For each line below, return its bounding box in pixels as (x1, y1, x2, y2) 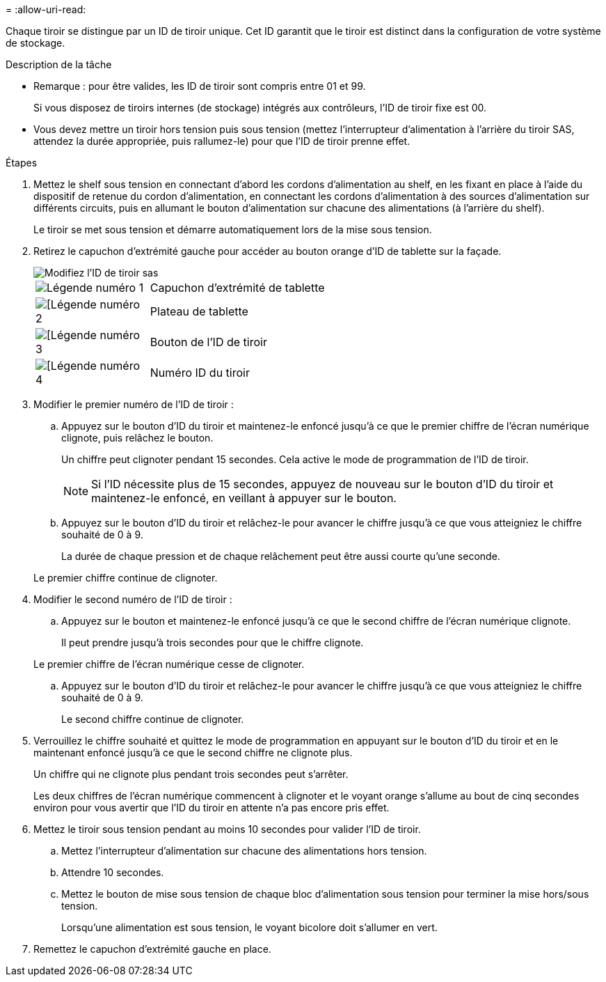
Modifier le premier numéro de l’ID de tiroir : (33, 398, 234, 410)
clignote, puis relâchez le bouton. (61, 432, 214, 444)
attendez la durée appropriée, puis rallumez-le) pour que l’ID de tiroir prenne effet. (33, 135, 410, 147)
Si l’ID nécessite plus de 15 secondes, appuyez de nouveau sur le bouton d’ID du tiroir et (91, 477, 554, 491)
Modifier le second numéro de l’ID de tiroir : (33, 593, 232, 605)
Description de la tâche (6, 59, 112, 70)
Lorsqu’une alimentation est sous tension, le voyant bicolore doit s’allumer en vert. (61, 921, 438, 933)
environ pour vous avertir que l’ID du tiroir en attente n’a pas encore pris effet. (33, 802, 390, 813)
